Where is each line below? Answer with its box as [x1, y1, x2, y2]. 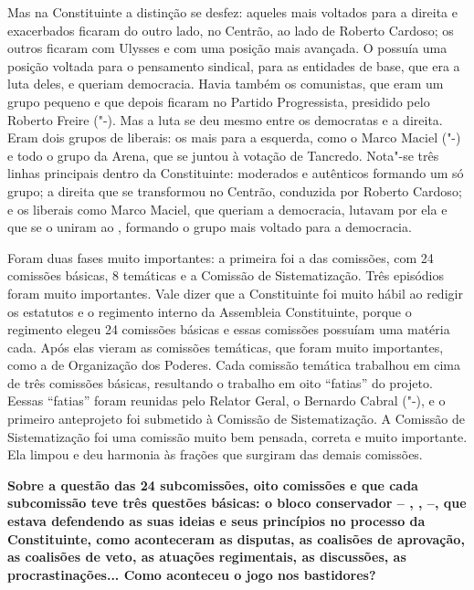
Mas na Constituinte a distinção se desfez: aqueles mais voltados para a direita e [7, 3, 458, 21]
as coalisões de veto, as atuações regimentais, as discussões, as [7, 547, 406, 566]
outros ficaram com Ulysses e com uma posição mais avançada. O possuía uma [7, 38, 448, 58]
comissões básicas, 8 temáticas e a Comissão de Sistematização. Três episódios [7, 266, 445, 285]
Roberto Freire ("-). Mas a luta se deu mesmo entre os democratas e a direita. [7, 110, 443, 129]
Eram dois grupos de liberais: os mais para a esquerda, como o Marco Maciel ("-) [7, 128, 461, 147]
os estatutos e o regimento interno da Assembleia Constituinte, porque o [7, 301, 412, 321]
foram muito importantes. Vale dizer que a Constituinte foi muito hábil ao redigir [7, 283, 463, 302]
